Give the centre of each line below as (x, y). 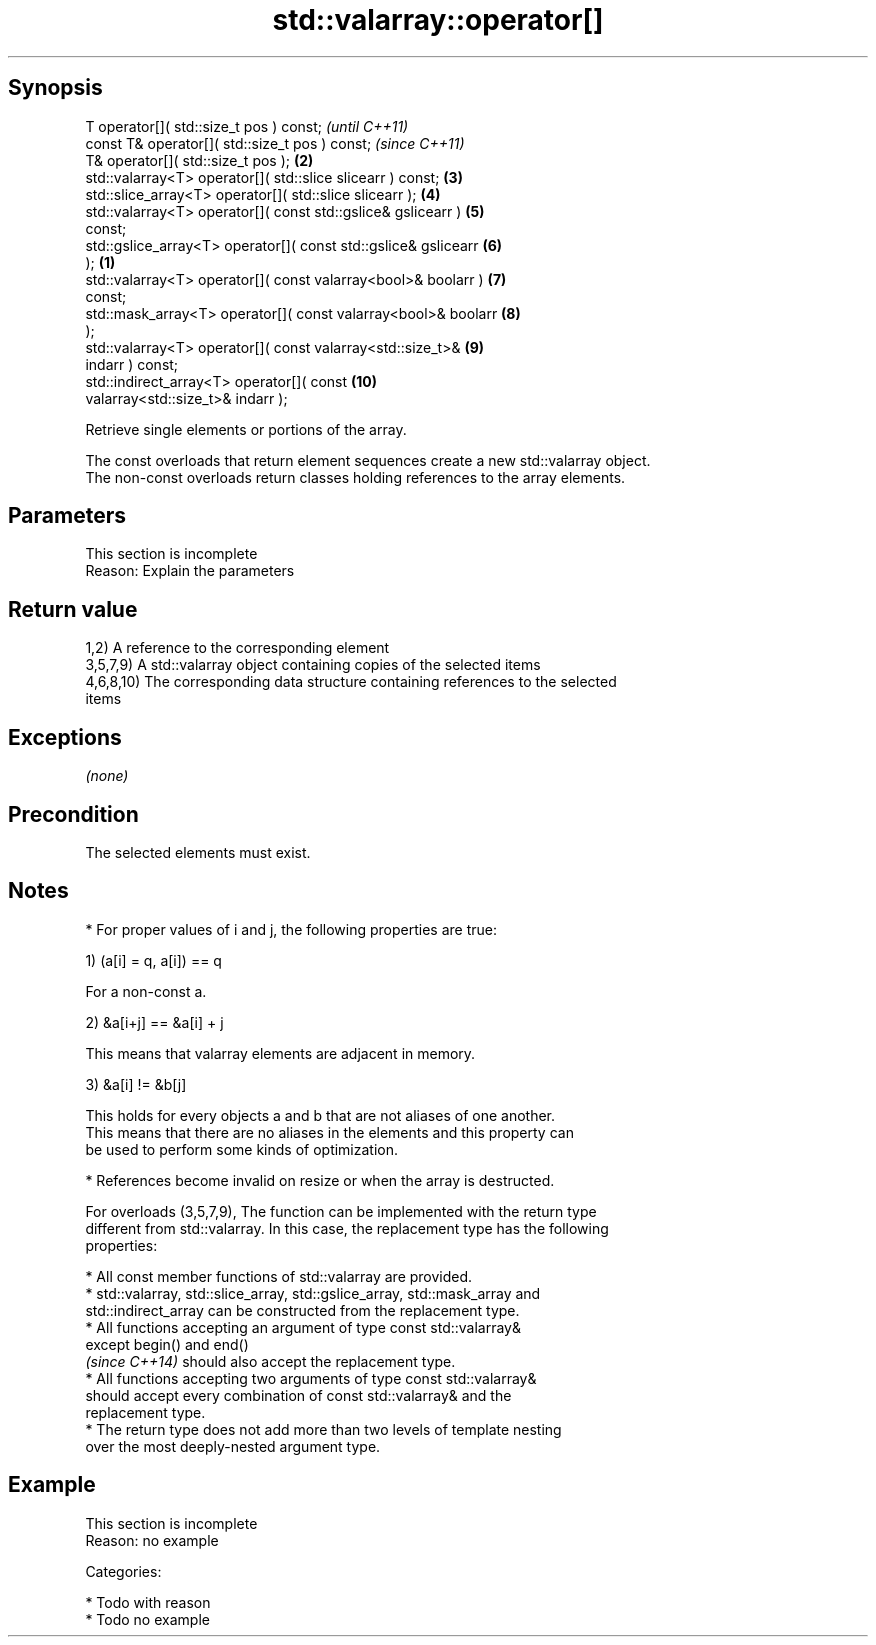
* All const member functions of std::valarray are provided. (279, 1276)
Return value (73, 609)
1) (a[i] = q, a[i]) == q (153, 960)
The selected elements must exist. (198, 852)
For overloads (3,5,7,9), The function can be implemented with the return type (341, 1211)
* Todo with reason (148, 1602)
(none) (107, 776)
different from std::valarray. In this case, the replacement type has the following (347, 1228)
